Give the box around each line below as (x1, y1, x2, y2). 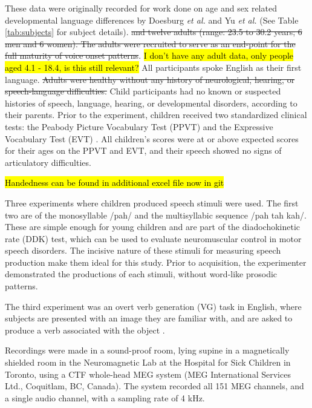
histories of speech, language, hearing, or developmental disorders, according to (5, 96, 297, 109)
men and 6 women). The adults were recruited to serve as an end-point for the (5, 37, 296, 50)
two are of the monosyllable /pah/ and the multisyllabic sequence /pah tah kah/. (5, 208, 307, 221)
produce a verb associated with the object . (5, 323, 165, 336)
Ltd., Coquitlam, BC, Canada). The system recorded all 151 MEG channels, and (5, 380, 304, 392)
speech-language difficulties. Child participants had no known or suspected (5, 85, 281, 97)
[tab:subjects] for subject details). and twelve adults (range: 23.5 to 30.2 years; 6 (5, 25, 302, 38)
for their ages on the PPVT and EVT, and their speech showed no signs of (5, 144, 282, 157)
